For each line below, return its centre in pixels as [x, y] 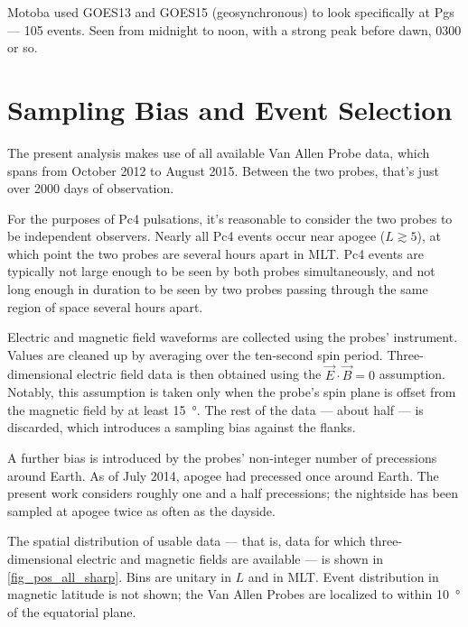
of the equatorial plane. [72, 611]
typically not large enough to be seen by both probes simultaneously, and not [221, 271]
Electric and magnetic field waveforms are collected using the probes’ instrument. [233, 337]
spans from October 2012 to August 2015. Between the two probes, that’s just [223, 170]
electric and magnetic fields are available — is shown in [230, 558]
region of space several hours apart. [105, 306]
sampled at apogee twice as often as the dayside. [141, 510]
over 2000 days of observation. [91, 188]
